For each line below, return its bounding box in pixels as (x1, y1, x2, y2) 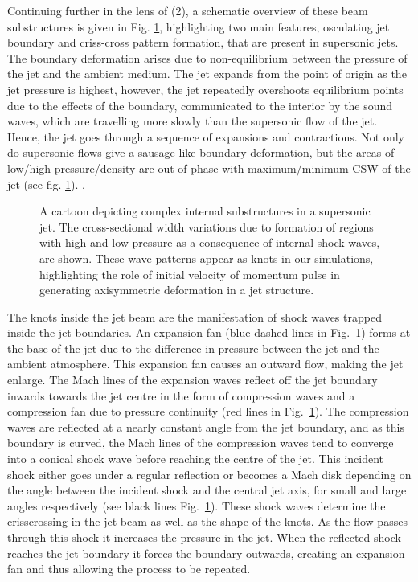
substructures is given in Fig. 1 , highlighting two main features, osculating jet (7, 18, 390, 35)
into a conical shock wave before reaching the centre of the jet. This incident (7, 450, 384, 467)
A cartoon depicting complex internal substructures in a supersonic (39, 203, 371, 219)
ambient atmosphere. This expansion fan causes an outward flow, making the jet (7, 355, 404, 372)
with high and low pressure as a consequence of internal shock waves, (39, 234, 380, 251)
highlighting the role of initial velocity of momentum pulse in (39, 265, 340, 282)
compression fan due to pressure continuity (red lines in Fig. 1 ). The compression (7, 403, 409, 420)
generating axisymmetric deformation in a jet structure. (39, 281, 314, 298)
